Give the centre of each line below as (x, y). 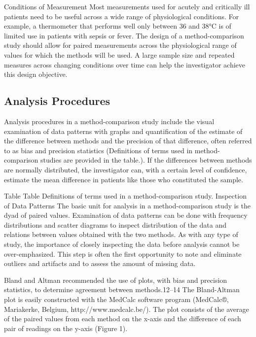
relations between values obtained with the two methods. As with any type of (121, 234)
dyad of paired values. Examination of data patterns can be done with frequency (126, 215)
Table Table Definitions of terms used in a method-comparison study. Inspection (125, 196)
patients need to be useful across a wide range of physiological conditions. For (121, 16)
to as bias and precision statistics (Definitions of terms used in (98, 150)
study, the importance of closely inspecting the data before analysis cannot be (122, 244)
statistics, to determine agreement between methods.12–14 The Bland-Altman (122, 289)
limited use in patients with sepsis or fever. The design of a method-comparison (124, 35)
